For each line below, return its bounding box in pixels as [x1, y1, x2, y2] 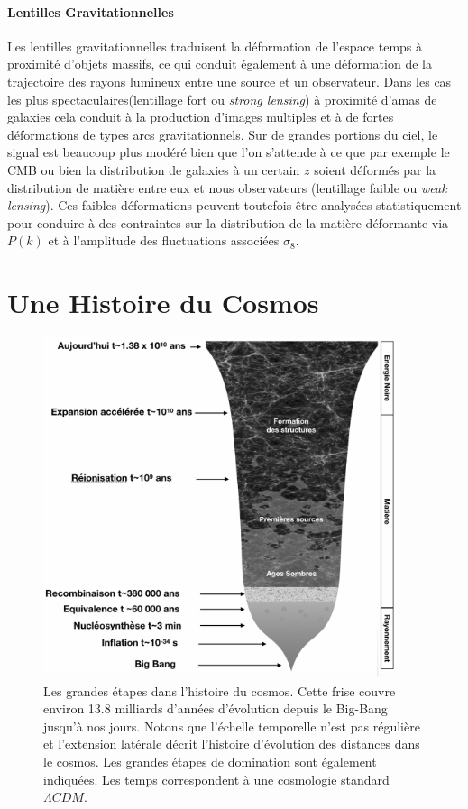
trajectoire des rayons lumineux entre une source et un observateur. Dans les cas [7, 71, 452, 90]
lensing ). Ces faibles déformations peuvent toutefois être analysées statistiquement [7, 196, 462, 215]
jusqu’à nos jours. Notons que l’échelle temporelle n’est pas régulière [43, 716, 420, 735]
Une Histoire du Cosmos [7, 284, 319, 321]
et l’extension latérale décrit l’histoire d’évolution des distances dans [43, 734, 420, 753]
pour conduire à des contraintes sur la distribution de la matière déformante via [7, 213, 449, 232]
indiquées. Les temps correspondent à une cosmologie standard [43, 769, 390, 788]
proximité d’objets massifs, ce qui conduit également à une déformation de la [7, 54, 432, 73]
